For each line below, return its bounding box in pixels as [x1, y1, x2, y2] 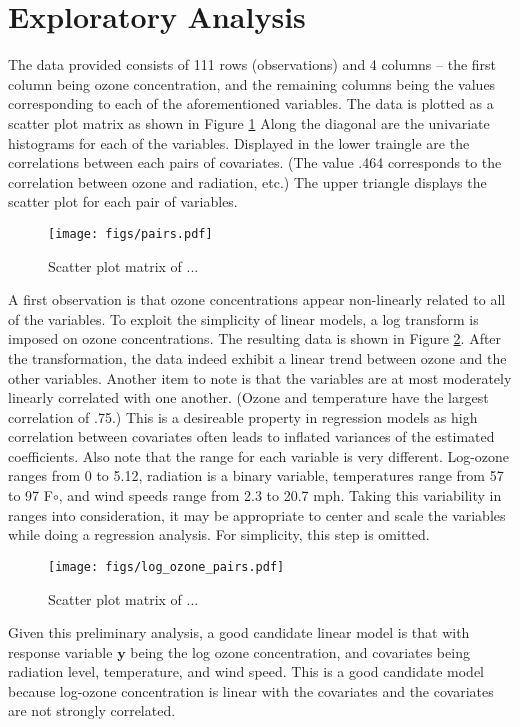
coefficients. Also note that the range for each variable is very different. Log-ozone [8, 445, 510, 466]
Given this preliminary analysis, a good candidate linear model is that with [8, 622, 470, 643]
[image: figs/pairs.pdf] [48, 226, 213, 241]
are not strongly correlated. [8, 700, 176, 721]
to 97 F [8, 485, 53, 506]
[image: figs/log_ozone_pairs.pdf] [48, 559, 285, 574]
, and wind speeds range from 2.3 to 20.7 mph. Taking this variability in [58, 485, 502, 506]
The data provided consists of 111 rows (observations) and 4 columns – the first [8, 54, 497, 75]
